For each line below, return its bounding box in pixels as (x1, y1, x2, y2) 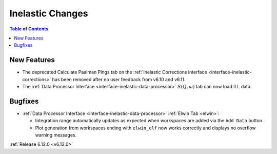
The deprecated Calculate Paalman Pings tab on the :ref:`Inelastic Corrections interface (22, 69, 207, 75)
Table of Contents (9, 26, 49, 32)
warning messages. (35, 132, 77, 138)
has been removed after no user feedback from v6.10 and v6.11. (52, 76, 186, 82)
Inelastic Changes (9, 8, 88, 19)
